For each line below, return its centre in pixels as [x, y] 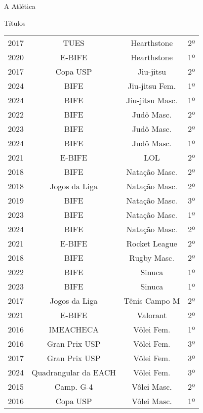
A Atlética [20, 6]
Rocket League [152, 244]
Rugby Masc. [152, 258]
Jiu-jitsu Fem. [152, 86]
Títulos [15, 22]
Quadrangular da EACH [74, 372]
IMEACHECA [74, 330]
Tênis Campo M [152, 301]
